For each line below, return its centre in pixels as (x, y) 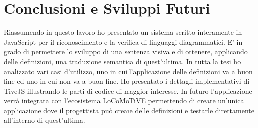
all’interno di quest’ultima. (45, 120)
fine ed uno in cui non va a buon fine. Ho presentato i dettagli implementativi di (127, 81)
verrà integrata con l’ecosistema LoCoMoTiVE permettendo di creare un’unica (124, 100)
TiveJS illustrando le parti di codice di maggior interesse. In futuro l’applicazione (128, 90)
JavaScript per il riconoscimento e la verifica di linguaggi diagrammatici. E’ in (123, 42)
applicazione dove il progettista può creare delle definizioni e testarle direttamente (129, 110)
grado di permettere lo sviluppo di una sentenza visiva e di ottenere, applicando (126, 52)
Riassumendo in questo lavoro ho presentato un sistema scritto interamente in (123, 32)
